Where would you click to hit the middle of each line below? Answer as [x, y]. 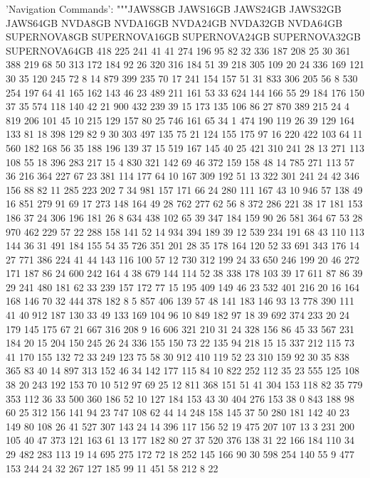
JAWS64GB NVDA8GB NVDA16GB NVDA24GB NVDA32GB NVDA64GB [174, 22]
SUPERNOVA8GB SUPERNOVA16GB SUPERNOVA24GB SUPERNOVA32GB [183, 37]
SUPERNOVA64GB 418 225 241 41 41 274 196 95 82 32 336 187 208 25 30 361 [178, 50]
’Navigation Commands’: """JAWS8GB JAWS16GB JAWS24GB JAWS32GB [174, 9]
